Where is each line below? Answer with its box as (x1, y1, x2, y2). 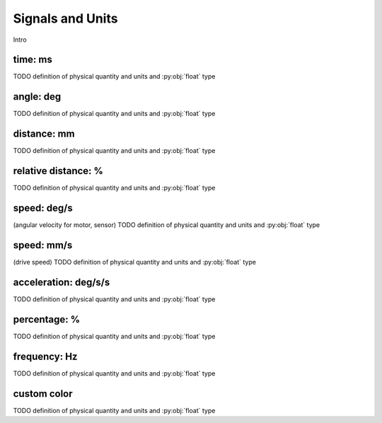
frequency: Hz (13, 350, 78, 362)
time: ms (13, 54, 52, 66)
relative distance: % (13, 165, 104, 177)
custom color (13, 388, 74, 400)
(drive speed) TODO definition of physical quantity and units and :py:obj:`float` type (13, 257, 256, 266)
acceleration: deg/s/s (13, 276, 110, 288)
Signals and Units (13, 11, 118, 26)
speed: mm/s (13, 239, 73, 251)
